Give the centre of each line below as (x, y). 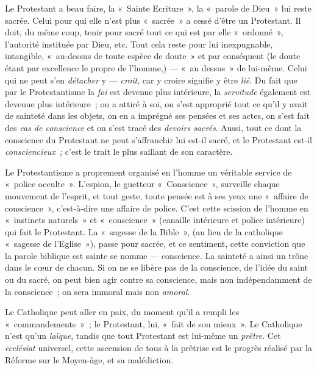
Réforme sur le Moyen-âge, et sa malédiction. (89, 359)
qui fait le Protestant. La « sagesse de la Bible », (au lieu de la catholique (144, 231)
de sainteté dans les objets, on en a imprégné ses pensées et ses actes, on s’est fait (157, 116)
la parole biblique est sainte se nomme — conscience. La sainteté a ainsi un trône (157, 255)
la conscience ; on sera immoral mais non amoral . (98, 291)
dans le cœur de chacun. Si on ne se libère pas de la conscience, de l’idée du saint (157, 267)
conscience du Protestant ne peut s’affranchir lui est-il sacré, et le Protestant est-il (158, 139)
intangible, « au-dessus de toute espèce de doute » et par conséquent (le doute (153, 56)
